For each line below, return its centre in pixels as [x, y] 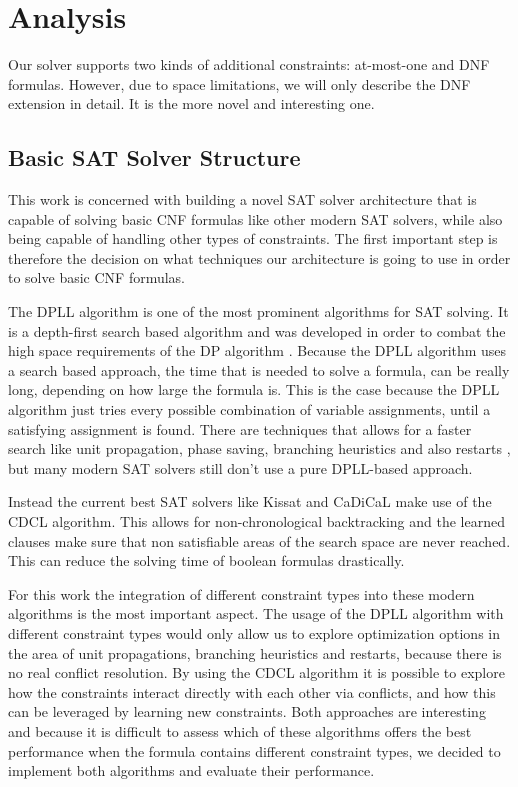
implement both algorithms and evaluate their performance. [191, 770]
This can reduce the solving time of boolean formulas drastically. [206, 560]
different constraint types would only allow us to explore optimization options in [254, 632]
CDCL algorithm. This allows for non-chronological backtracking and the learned [256, 521]
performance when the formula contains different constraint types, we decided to [254, 750]
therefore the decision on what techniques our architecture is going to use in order [259, 257]
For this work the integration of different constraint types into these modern [241, 593]
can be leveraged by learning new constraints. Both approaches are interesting [247, 711]
